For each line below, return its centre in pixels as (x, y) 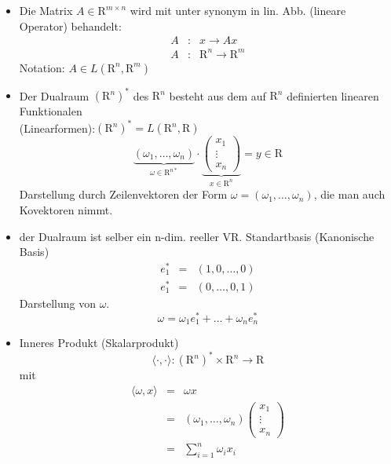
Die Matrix (46, 10)
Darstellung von (57, 303)
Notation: (42, 67)
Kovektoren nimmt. (66, 210)
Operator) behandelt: (70, 26)
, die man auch (349, 194)
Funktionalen (51, 111)
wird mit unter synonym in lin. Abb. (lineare (238, 10)
